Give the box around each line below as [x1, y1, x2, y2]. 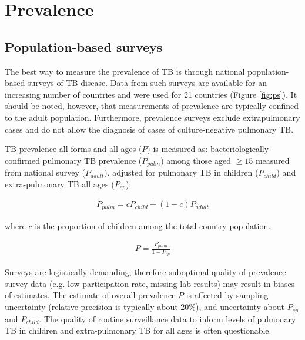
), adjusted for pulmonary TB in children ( [104, 166, 259, 179]
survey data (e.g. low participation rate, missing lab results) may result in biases [5, 277, 295, 289]
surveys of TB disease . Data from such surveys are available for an [27, 77, 267, 89]
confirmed [5, 154, 40, 166]
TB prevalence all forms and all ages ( [5, 143, 142, 155]
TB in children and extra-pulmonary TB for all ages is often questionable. [5, 324, 272, 336]
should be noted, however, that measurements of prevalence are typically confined [5, 100, 299, 112]
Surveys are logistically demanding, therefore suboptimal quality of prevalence [5, 266, 286, 278]
